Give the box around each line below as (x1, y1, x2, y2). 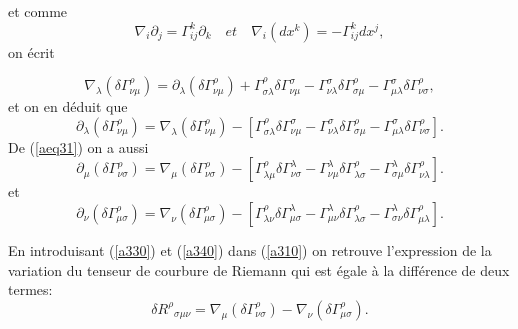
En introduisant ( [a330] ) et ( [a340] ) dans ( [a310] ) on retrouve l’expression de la (8, 239, 492, 260)
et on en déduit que (8, 96, 128, 117)
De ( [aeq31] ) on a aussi (8, 136, 149, 157)
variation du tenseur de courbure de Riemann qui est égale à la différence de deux (8, 259, 510, 280)
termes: (8, 279, 53, 300)
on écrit (8, 41, 55, 62)
